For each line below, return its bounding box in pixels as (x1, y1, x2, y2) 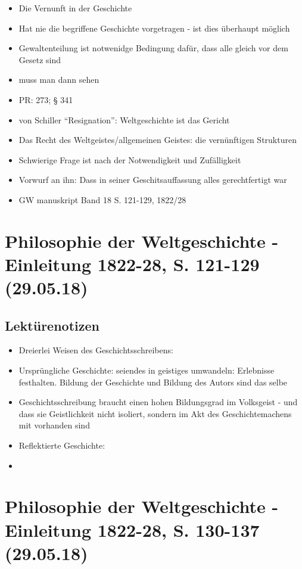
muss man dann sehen (18, 73, 99, 86)
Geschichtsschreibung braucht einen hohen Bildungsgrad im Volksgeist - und (18, 396, 298, 408)
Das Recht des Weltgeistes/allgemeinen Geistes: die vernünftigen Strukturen (18, 133, 297, 146)
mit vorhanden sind (18, 419, 90, 431)
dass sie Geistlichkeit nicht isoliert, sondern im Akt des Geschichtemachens (18, 407, 292, 419)
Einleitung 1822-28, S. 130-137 (5, 517, 260, 542)
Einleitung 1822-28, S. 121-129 (5, 251, 260, 276)
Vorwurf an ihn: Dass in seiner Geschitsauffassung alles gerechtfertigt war (18, 173, 287, 186)
